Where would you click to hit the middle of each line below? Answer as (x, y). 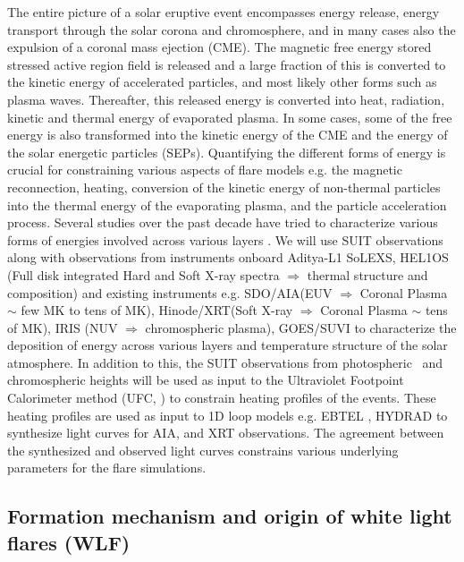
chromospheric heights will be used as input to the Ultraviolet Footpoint (206, 380)
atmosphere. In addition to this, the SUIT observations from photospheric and (225, 362)
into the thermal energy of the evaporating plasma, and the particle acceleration (227, 204)
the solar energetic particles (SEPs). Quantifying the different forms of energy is (227, 152)
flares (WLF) (69, 542)
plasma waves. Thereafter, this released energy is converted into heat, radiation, (226, 99)
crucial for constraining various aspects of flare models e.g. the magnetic (205, 170)
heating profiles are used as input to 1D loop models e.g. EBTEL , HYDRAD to (228, 415)
